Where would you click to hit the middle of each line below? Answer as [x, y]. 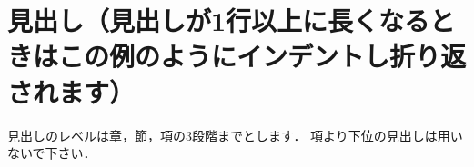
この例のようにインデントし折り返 [262, 56]
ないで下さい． [52, 153]
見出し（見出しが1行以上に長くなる [219, 20]
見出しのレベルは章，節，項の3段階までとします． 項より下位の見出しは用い [235, 135]
